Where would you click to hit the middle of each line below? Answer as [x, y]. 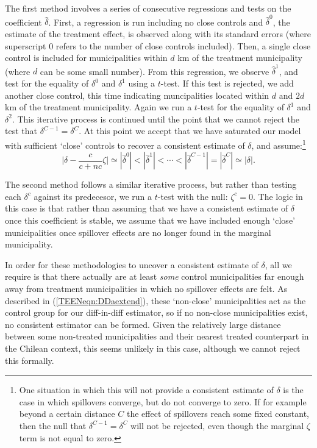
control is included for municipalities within [86, 58]
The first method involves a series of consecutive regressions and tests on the [148, 8]
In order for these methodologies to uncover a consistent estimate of [132, 264]
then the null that [53, 425]
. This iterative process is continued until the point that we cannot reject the [155, 119]
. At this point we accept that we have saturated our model [190, 131]
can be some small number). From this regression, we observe [155, 71]
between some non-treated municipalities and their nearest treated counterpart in [157, 336]
